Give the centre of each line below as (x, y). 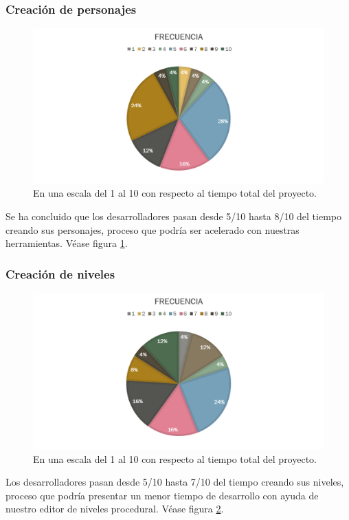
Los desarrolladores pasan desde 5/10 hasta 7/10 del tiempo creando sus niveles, (175, 482)
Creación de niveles (60, 273)
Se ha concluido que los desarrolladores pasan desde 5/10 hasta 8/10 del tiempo (174, 216)
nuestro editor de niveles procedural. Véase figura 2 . (115, 509)
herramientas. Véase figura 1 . (67, 243)
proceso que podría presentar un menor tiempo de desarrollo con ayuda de (162, 495)
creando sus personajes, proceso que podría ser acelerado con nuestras (153, 229)
